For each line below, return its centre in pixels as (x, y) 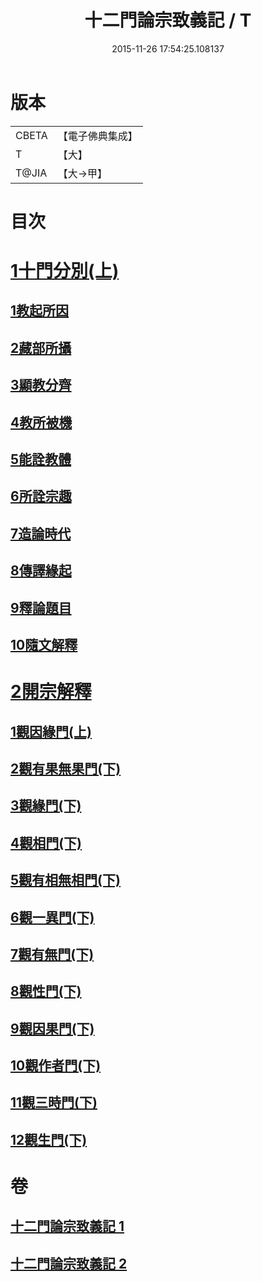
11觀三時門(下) (54, 1102)
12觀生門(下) (49, 1139)
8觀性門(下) (46, 991)
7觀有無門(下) (52, 954)
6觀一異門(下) (52, 917)
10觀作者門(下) (56, 1066)
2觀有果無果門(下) (66, 768)
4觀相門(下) (46, 842)
